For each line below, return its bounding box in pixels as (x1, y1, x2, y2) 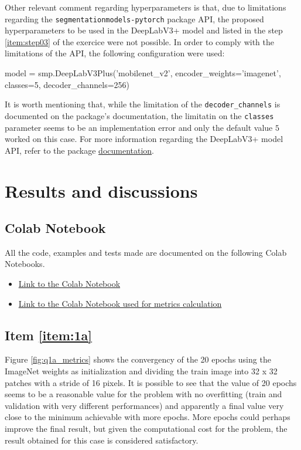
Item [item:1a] (5, 326, 92, 344)
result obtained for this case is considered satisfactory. (5, 434, 199, 446)
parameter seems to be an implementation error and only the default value (5, 121, 273, 133)
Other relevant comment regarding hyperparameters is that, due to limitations (5, 1, 286, 13)
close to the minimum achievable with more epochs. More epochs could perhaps (5, 411, 290, 423)
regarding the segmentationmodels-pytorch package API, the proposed (5, 12, 264, 25)
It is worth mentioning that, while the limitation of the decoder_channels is (5, 98, 281, 110)
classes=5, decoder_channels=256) (5, 78, 130, 90)
